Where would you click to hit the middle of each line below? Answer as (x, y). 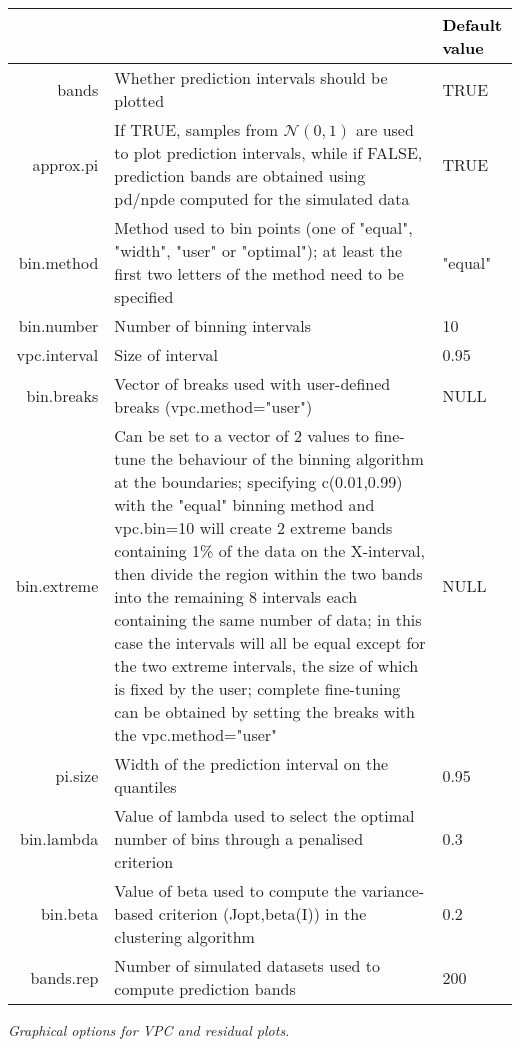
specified (144, 296)
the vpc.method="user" (196, 734)
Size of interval (166, 354)
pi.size (77, 775)
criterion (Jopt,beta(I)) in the (262, 913)
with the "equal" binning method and (244, 504)
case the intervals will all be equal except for (270, 642)
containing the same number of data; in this (268, 619)
